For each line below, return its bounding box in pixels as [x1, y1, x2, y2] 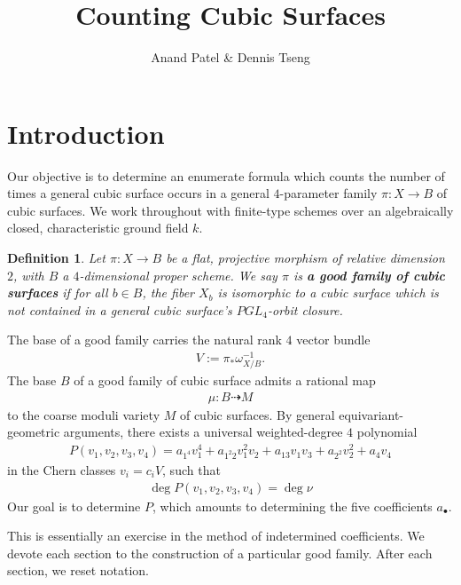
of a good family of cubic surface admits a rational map [74, 371, 376, 390]
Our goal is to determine [7, 496, 141, 515]
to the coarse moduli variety [7, 405, 160, 423]
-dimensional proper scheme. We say [79, 265, 277, 284]
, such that [162, 460, 221, 478]
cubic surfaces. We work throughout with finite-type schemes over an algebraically [7, 201, 454, 219]
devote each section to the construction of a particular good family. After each [7, 543, 433, 562]
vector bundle [296, 330, 371, 349]
